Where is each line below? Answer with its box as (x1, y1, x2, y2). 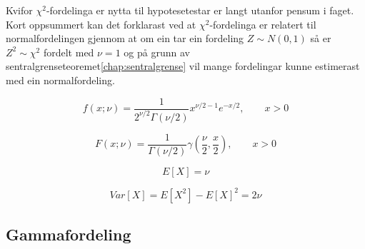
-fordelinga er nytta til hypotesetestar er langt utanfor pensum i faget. (46, 3, 354, 17)
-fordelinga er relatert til (209, 16, 316, 31)
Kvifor (6, 3, 33, 17)
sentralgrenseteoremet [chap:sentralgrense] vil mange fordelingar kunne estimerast (6, 59, 360, 73)
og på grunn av (124, 44, 190, 59)
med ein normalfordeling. (6, 72, 115, 87)
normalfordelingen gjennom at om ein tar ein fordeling (6, 31, 244, 46)
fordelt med (43, 44, 94, 59)
